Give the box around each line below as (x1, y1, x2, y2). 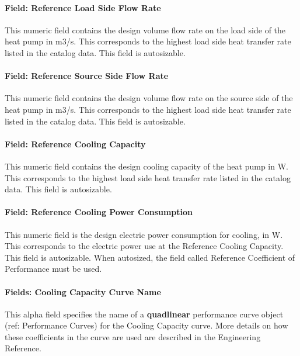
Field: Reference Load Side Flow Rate (5, 1, 161, 13)
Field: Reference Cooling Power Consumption (5, 206, 193, 218)
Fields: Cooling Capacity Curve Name (5, 285, 161, 298)
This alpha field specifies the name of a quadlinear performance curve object (5, 307, 284, 320)
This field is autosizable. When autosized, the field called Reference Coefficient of (5, 251, 295, 263)
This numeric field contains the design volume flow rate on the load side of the (5, 23, 286, 36)
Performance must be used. (5, 262, 102, 275)
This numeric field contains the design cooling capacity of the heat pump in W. (5, 160, 288, 172)
